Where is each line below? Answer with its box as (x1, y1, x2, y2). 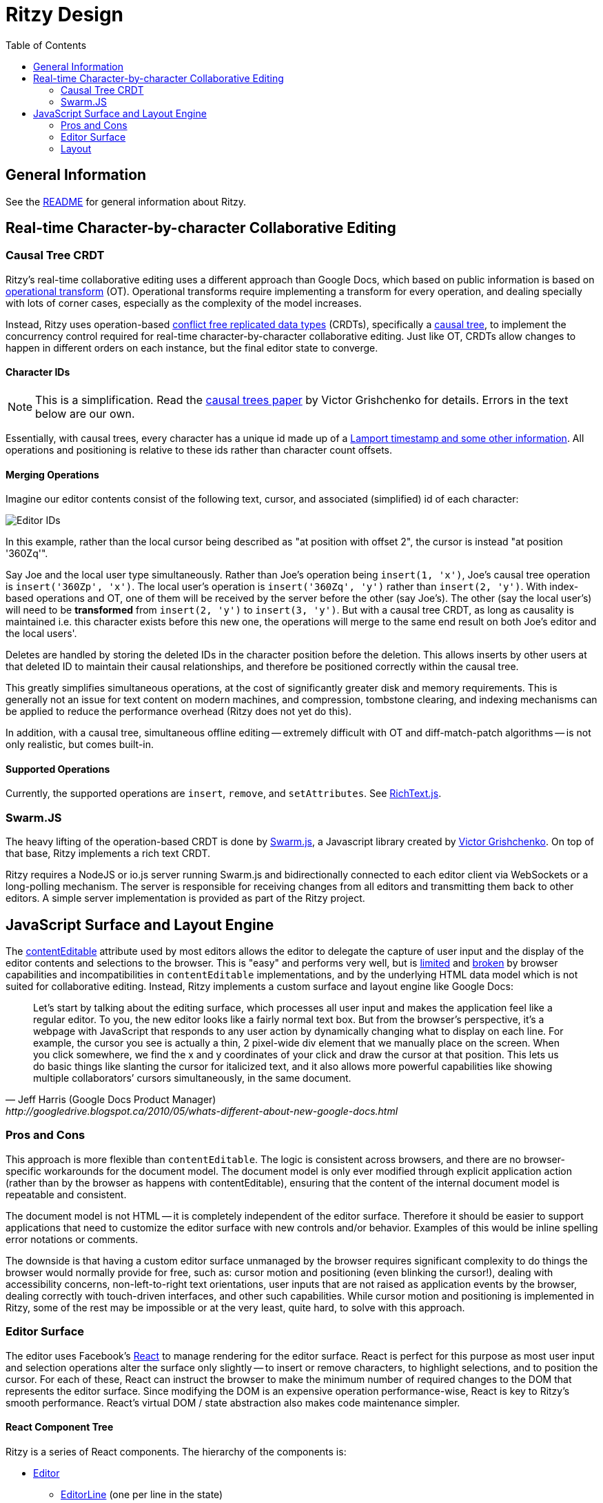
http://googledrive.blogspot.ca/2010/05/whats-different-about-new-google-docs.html (6, 1105, 398, 1118)
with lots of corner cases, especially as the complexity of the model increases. (6, 296, 362, 309)
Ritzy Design (6, 3, 124, 26)
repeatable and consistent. (6, 1188, 127, 1200)
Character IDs (6, 366, 70, 379)
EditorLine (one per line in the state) (61, 1488, 223, 1500)
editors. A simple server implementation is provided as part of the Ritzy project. (6, 892, 365, 905)
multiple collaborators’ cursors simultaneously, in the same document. (33, 1072, 351, 1085)
